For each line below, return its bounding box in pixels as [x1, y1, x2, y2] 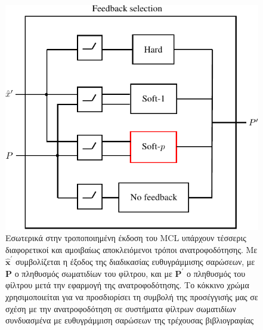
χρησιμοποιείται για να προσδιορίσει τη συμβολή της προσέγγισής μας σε [5, 290, 258, 303]
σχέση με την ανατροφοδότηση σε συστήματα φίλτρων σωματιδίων [5, 302, 236, 314]
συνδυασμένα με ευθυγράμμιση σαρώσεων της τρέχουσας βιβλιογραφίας [5, 314, 254, 326]
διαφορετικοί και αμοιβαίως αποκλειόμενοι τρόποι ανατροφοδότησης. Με [5, 243, 258, 255]
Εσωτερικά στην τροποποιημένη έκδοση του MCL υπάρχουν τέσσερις [5, 232, 246, 244]
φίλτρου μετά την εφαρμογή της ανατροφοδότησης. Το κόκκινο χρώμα [5, 279, 249, 291]
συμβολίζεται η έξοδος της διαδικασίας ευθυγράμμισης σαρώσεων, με [15, 255, 255, 268]
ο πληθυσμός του [187, 267, 246, 279]
